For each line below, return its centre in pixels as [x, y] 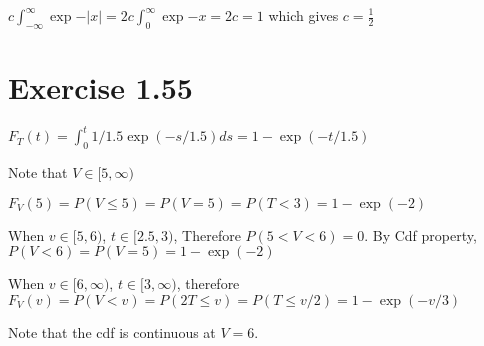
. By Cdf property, [420, 234]
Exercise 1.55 [100, 86]
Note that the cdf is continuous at [112, 332]
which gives [303, 15]
